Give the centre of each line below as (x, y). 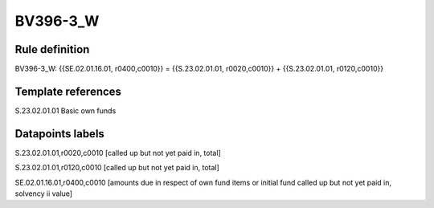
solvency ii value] (43, 194)
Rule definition (52, 49)
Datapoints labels (59, 134)
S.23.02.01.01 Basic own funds (66, 110)
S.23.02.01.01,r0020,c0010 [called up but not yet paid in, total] (118, 153)
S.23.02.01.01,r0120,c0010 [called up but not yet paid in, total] (117, 168)
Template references (68, 91)
